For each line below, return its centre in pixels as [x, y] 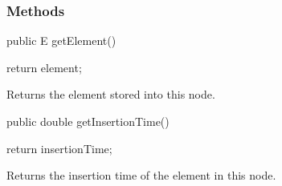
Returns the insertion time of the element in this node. [141, 175]
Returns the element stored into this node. [111, 94]
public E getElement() [61, 40]
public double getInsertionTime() [88, 121]
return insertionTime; [59, 148]
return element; [44, 67]
